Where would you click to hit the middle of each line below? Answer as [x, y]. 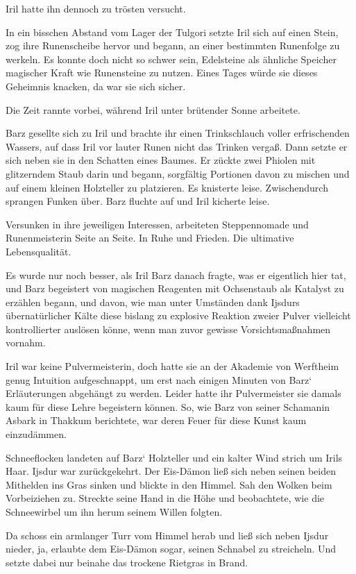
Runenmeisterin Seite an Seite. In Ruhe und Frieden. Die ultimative [150, 238]
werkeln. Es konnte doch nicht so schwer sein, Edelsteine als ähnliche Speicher [171, 59]
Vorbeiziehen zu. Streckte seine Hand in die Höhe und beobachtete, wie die [165, 498]
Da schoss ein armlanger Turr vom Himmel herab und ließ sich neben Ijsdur [167, 535]
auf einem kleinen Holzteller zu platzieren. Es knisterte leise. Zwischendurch [167, 187]
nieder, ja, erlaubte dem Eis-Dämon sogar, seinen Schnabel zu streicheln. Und [171, 549]
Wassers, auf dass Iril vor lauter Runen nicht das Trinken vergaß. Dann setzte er [177, 146]
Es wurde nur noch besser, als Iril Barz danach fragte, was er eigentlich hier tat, [176, 275]
